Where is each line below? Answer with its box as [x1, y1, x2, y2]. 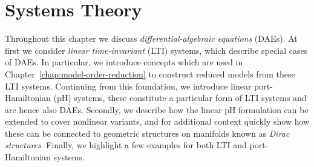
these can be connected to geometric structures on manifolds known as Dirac [5, 126, 290, 139]
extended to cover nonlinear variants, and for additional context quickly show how [5, 115, 310, 128]
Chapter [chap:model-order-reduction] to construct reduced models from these [5, 67, 295, 80]
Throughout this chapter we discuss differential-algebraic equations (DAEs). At [5, 32, 298, 45]
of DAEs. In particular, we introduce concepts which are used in [5, 56, 243, 68]
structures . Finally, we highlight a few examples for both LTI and [5, 139, 247, 151]
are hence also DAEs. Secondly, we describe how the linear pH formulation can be [5, 103, 309, 116]
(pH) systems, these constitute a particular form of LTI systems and [53, 91, 307, 104]
